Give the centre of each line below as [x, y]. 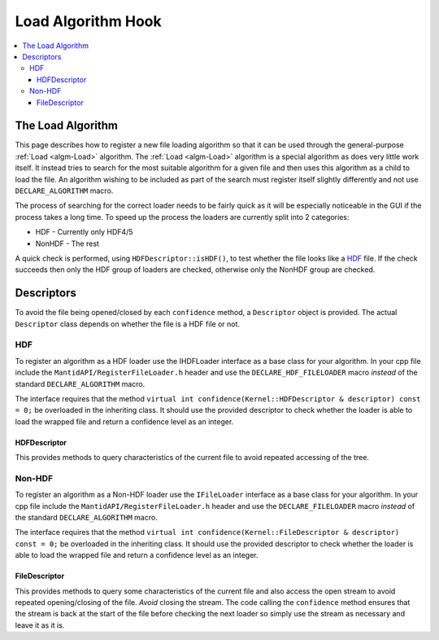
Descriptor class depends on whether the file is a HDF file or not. [127, 324]
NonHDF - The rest [67, 243]
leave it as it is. [40, 625]
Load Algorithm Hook [88, 21]
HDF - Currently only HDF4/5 [84, 232]
